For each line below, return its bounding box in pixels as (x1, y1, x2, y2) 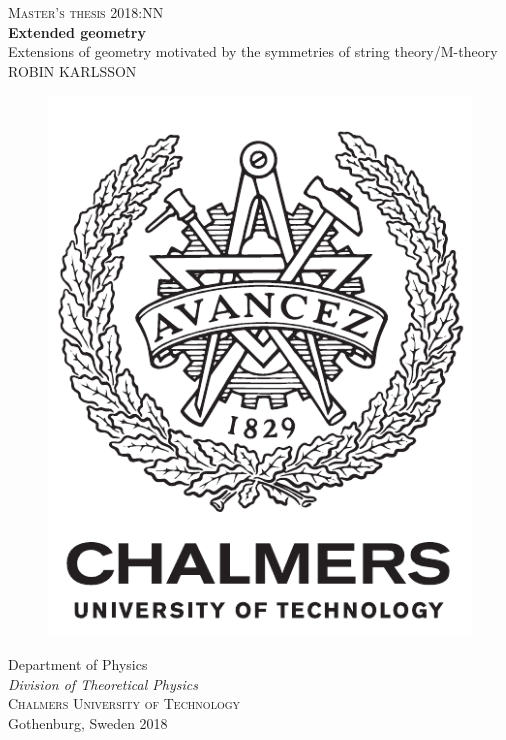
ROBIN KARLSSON (8, 60, 137, 81)
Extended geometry (8, 21, 146, 42)
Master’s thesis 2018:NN (8, 2, 164, 22)
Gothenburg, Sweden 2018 (8, 712, 168, 733)
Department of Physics (8, 654, 148, 675)
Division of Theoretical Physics (8, 673, 198, 694)
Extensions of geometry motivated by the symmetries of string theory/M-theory (8, 41, 498, 62)
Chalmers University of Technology (8, 693, 241, 714)
